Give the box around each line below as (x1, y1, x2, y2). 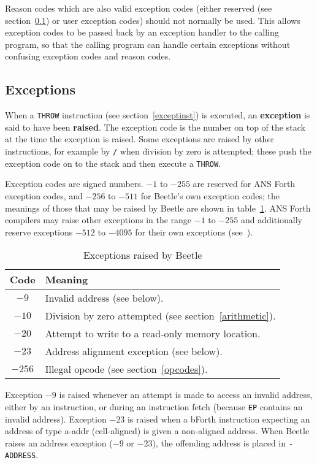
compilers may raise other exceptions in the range (5, 213, 192, 226)
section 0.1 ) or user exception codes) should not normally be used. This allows (5, 13, 300, 26)
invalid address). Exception (5, 412, 107, 425)
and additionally (241, 213, 302, 226)
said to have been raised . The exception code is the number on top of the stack (5, 120, 305, 133)
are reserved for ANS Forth (193, 177, 296, 190)
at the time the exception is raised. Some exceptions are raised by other (5, 132, 275, 145)
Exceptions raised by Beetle (83, 248, 202, 262)
